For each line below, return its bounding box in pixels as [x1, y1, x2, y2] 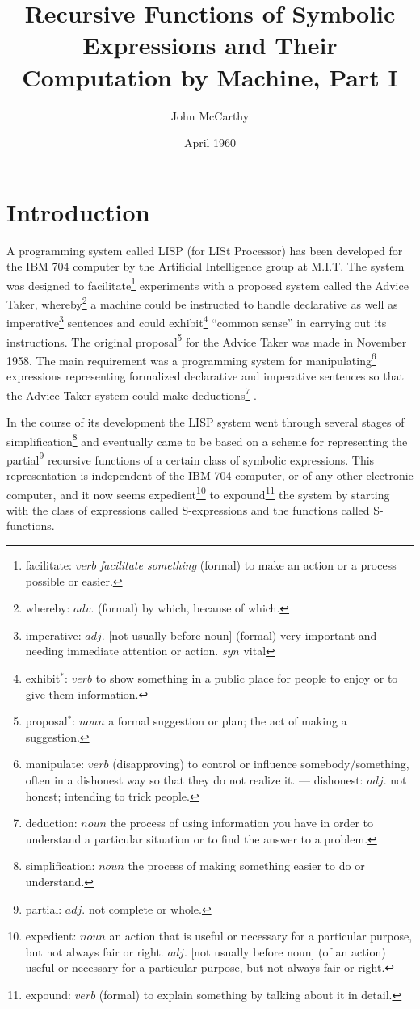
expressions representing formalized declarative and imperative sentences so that [6, 368, 404, 385]
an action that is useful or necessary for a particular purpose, [109, 927, 413, 944]
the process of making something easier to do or [128, 857, 365, 874]
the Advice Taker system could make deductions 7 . [6, 384, 257, 403]
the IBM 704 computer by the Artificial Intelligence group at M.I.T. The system [6, 258, 405, 275]
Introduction [6, 195, 150, 228]
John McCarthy [170, 107, 250, 124]
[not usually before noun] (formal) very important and [108, 626, 377, 643]
